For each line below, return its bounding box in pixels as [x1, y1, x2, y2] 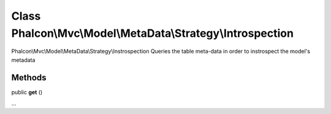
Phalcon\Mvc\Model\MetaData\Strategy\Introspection [11, 26, 294, 40]
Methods [11, 72, 47, 83]
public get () [11, 88, 43, 96]
